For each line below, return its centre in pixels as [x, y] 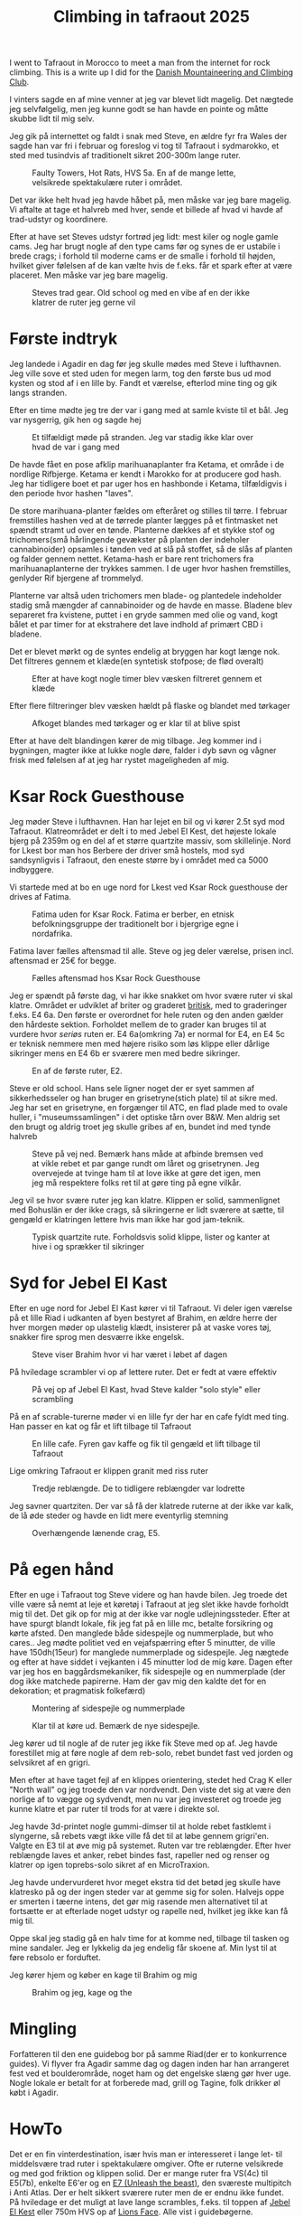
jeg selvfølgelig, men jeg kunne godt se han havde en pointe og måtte [139, 109]
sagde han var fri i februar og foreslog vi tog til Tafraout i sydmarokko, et [144, 146]
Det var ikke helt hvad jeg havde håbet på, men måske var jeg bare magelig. [150, 200]
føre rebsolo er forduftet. [55, 1957]
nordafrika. [52, 934]
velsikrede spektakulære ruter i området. [107, 183]
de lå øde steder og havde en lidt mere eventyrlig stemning [119, 1515]
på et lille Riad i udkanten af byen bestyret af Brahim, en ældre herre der [143, 1318]
